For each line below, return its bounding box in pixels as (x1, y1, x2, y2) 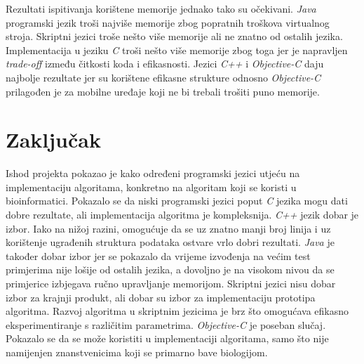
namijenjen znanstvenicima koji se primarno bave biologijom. (6, 345, 268, 359)
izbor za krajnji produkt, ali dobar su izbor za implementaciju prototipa (6, 290, 316, 304)
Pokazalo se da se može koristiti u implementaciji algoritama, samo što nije (6, 331, 329, 346)
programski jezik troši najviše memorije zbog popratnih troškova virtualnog (6, 15, 330, 30)
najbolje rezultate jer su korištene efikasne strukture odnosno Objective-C (6, 70, 321, 84)
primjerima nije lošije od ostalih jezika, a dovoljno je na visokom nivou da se (6, 262, 335, 277)
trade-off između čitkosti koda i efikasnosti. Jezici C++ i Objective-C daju (6, 56, 324, 71)
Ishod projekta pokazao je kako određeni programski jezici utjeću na (6, 166, 300, 181)
